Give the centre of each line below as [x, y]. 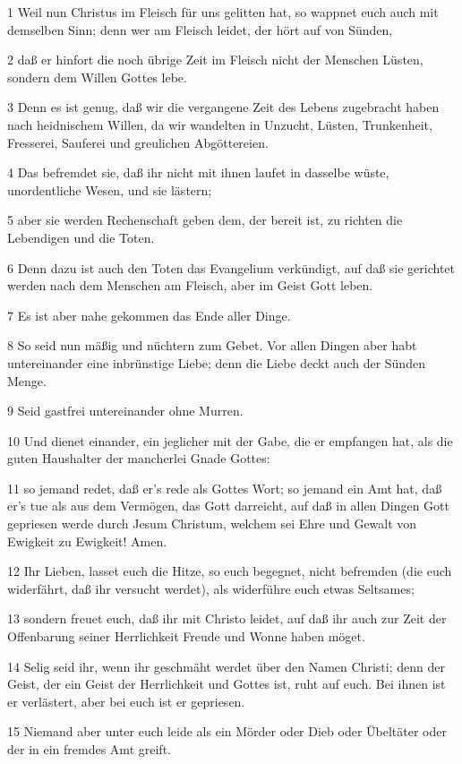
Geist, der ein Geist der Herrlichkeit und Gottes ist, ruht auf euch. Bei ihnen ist [227, 684]
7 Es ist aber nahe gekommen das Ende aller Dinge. [149, 315]
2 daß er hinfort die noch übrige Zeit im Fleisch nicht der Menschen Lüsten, [215, 60]
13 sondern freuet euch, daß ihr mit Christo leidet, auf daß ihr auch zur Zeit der [227, 618]
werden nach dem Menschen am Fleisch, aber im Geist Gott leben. [190, 285]
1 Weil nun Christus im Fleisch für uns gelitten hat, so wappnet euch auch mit [223, 12]
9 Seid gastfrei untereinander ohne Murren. [125, 411]
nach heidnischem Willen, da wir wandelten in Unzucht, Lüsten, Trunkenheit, [220, 124]
